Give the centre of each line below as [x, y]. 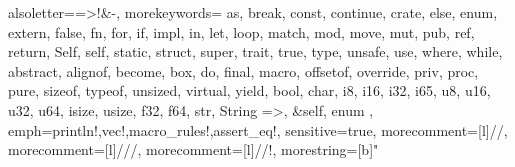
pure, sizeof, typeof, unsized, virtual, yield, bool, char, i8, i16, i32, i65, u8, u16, [249, 90]
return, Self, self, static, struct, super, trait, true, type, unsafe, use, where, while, [255, 51]
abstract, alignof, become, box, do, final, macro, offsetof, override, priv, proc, [243, 70]
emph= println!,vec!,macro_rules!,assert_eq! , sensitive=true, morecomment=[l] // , [258, 129]
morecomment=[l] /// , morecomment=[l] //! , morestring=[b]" [193, 149]
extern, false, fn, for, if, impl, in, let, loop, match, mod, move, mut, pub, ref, [241, 31]
